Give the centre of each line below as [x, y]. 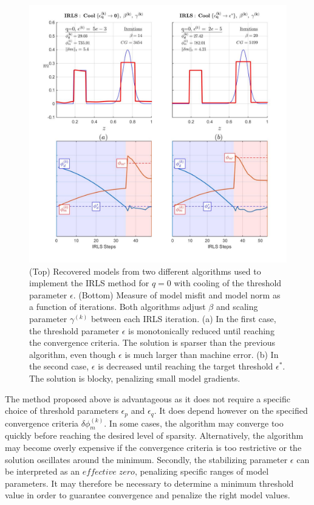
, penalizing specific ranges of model [202, 471]
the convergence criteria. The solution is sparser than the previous [152, 342]
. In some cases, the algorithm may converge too [194, 423]
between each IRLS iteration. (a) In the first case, [183, 318]
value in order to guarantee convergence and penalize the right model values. [148, 495]
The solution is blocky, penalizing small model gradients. [135, 378]
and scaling [237, 307]
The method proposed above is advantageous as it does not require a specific [148, 398]
